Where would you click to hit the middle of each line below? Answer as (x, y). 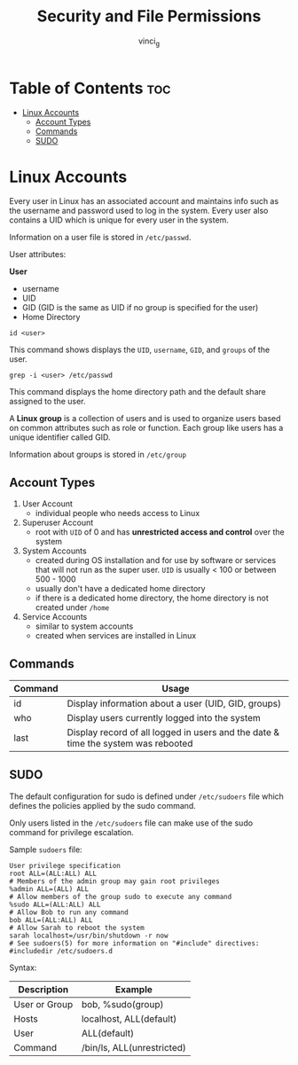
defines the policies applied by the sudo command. (103, 805)
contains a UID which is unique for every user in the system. (119, 220)
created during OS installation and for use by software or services (156, 560)
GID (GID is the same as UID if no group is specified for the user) (140, 308)
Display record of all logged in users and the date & (173, 732)
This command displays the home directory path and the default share (137, 392)
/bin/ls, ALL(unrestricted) (133, 1047)
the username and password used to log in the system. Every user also (139, 211)
